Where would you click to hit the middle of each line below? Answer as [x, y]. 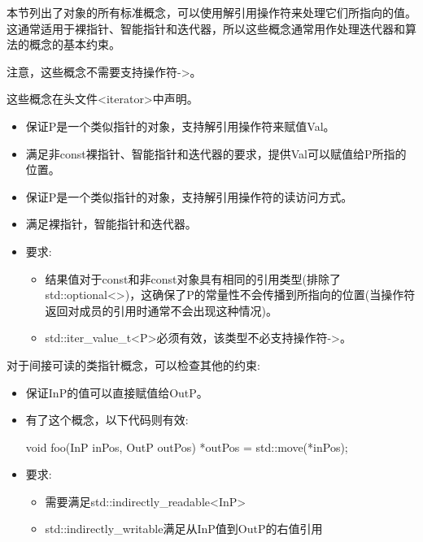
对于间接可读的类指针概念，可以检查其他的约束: [133, 364]
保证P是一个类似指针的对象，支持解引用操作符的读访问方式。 [189, 196]
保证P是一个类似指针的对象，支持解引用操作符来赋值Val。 [180, 126]
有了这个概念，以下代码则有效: [107, 420]
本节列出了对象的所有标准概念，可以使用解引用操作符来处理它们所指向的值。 [211, 12]
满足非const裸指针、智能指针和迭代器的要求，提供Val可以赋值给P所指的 [216, 153]
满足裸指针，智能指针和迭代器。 [111, 224]
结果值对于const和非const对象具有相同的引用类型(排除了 [193, 278]
